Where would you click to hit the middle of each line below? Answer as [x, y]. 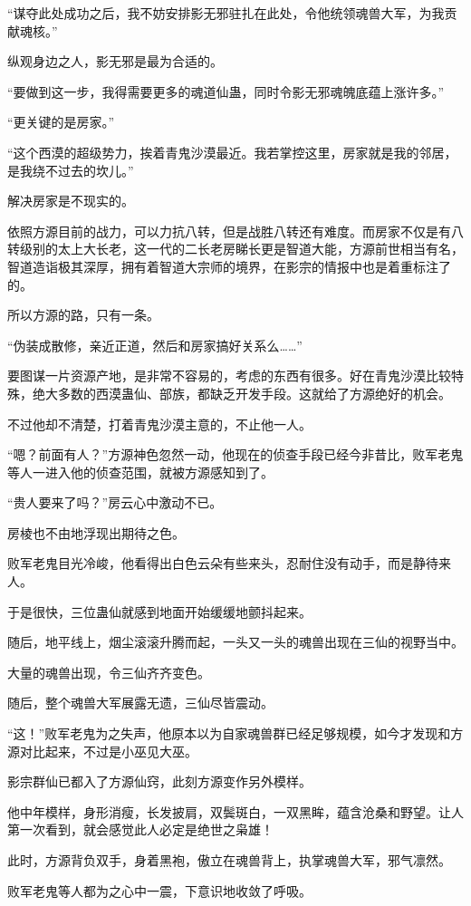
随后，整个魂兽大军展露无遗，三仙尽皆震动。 [140, 703]
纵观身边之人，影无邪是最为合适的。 [115, 61]
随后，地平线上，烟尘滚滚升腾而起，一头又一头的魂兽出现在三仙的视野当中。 [235, 642]
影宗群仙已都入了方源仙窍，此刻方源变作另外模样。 [159, 781]
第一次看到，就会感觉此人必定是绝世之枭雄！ [140, 829]
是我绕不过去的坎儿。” [71, 170]
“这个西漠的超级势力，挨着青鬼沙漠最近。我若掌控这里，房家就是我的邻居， [232, 152]
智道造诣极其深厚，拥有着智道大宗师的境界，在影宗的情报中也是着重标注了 [229, 266]
